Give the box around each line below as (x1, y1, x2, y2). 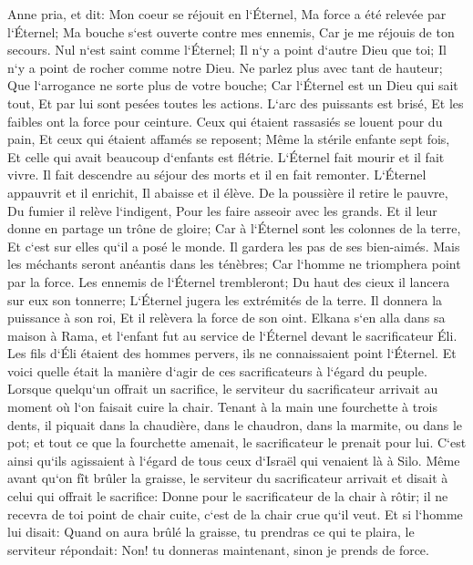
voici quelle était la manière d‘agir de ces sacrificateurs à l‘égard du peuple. (7, 361, 427, 380)
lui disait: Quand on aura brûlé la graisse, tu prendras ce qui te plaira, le (7, 522, 415, 541)
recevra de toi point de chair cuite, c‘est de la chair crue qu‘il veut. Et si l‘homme (7, 504, 463, 523)
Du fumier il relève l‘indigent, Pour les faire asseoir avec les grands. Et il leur (7, 200, 437, 220)
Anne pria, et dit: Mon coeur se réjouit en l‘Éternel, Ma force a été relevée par (7, 5, 447, 23)
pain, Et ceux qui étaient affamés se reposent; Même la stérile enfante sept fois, (7, 129, 450, 149)
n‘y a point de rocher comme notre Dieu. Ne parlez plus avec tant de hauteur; (7, 57, 443, 77)
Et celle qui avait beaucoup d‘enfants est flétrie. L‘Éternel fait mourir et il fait (7, 147, 445, 166)
